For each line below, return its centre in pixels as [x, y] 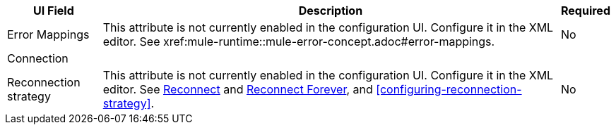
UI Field [54, 11]
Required [586, 11]
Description [331, 11]
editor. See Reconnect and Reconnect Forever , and [238, 89]
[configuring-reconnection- [449, 89]
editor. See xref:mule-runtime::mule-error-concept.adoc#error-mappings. [299, 41]
